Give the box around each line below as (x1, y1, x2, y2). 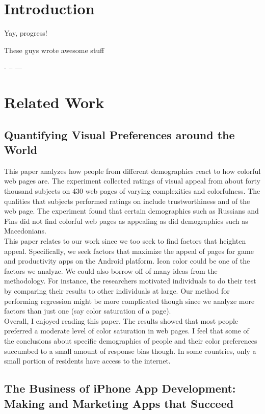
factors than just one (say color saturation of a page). (4, 305, 171, 316)
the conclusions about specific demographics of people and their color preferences (4, 335, 257, 346)
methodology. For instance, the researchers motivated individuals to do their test (4, 275, 256, 286)
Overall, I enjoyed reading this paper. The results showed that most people (4, 315, 238, 326)
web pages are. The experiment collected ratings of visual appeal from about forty (4, 175, 260, 186)
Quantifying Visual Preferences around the (4, 126, 235, 142)
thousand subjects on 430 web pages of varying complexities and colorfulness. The (4, 186, 260, 196)
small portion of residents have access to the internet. (4, 355, 171, 366)
